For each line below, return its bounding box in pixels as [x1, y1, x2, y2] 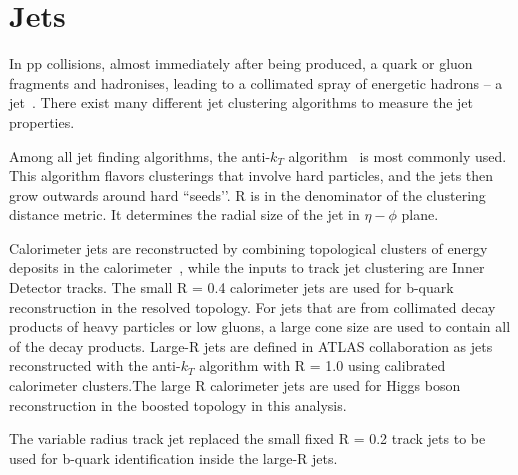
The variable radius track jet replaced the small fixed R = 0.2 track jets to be [9, 428, 486, 449]
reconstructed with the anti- [9, 355, 181, 376]
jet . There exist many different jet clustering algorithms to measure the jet [9, 92, 474, 113]
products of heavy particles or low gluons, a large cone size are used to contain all [9, 316, 511, 337]
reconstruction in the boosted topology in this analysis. [9, 394, 347, 415]
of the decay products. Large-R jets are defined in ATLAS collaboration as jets [9, 335, 493, 356]
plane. [401, 204, 439, 225]
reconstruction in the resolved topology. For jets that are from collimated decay [9, 296, 496, 317]
